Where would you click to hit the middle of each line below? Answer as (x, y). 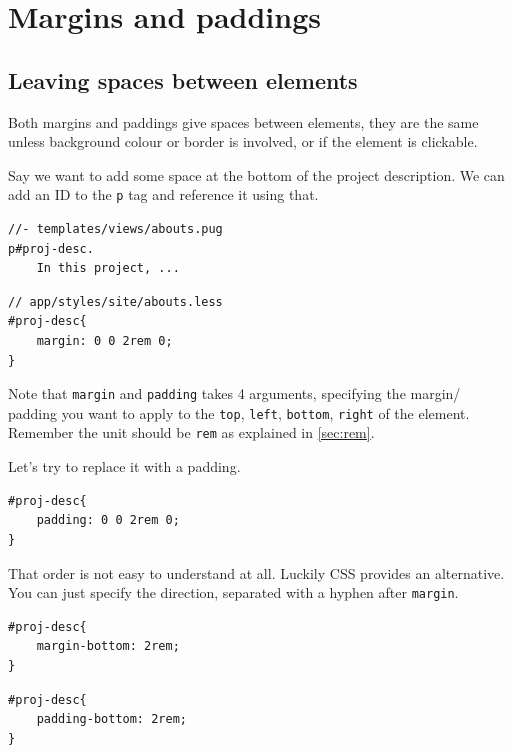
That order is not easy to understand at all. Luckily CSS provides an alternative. (256, 572)
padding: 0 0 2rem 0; (108, 520)
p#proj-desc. (51, 248)
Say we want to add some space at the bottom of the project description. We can (256, 174)
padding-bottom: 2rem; (111, 719)
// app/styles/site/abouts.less (115, 301)
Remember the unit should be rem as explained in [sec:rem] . (191, 432)
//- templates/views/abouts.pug (115, 229)
